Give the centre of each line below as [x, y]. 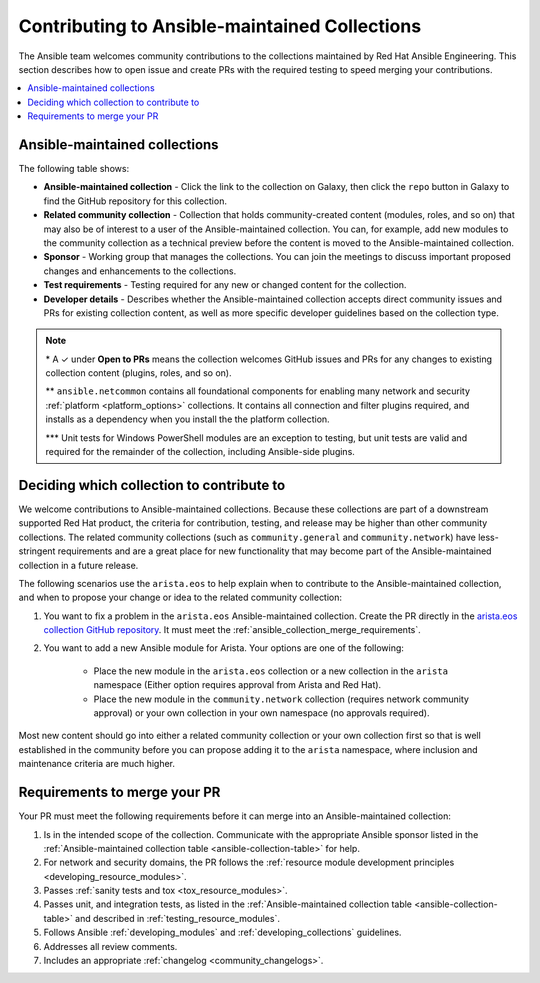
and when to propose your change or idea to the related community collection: [180, 597]
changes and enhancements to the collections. [140, 271]
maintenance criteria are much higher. [96, 764]
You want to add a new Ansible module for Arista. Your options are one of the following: [224, 648]
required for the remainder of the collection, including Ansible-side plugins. [200, 452]
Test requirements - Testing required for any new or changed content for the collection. [225, 285]
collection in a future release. [78, 565]
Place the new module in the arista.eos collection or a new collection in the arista [271, 671]
